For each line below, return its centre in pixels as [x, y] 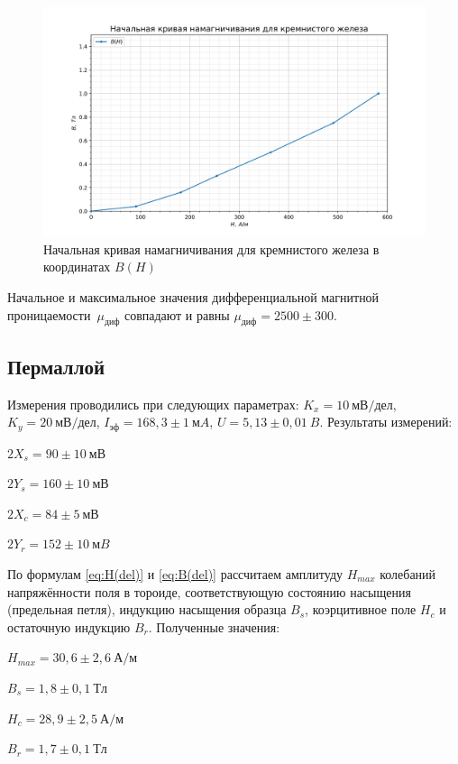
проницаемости [49, 314]
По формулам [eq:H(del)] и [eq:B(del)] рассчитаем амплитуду [175, 574]
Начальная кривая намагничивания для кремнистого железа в [211, 249]
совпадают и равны [177, 314]
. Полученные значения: [214, 626]
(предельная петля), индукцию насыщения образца [147, 609]
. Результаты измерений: [386, 422]
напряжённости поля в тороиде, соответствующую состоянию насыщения [209, 591]
